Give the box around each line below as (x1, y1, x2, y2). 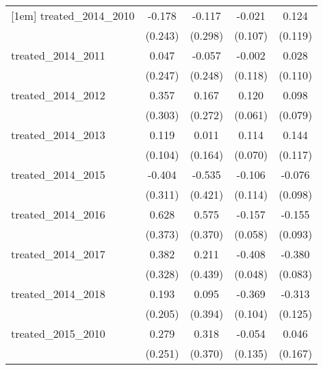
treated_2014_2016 (11, 206, 105, 222)
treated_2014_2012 (11, 87, 105, 103)
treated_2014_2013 (11, 127, 105, 143)
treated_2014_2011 (11, 47, 105, 63)
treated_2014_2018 (11, 286, 105, 301)
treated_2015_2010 (11, 325, 105, 341)
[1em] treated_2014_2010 (11, 8, 135, 23)
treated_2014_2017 (11, 246, 105, 262)
